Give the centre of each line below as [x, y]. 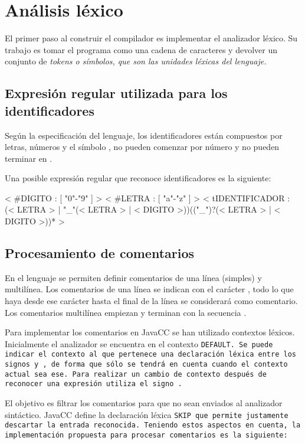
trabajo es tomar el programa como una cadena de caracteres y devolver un [141, 49]
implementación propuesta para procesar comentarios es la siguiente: [146, 435]
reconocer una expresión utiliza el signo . [94, 384]
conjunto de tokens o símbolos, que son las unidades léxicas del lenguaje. [136, 61]
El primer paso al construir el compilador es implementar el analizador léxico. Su [151, 38]
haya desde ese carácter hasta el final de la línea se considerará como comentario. [151, 301]
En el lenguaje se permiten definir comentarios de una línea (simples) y [133, 277]
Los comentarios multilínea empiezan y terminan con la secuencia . [126, 312]
